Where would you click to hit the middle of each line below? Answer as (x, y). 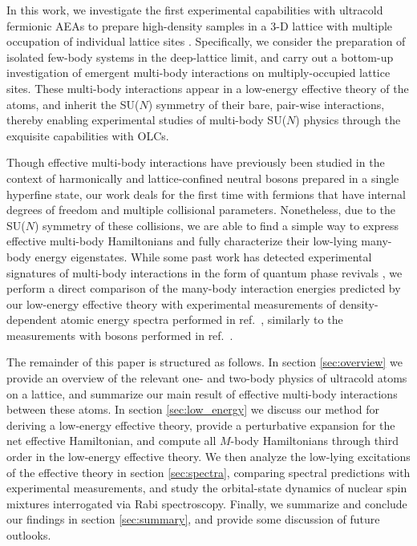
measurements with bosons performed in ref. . (120, 335)
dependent (32, 320)
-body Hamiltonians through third (315, 441)
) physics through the (348, 120)
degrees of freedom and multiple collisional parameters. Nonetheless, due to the (201, 210)
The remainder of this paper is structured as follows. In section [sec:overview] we (204, 362)
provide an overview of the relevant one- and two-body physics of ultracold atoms (207, 378)
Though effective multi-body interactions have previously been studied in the (196, 162)
